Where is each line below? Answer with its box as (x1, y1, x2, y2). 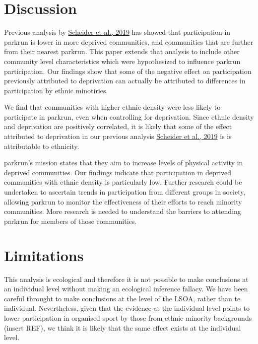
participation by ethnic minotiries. (4, 85, 108, 95)
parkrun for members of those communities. (4, 215, 137, 226)
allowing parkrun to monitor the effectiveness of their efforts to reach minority (4, 196, 242, 206)
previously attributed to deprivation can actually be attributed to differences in (4, 75, 246, 86)
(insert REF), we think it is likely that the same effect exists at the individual (4, 322, 241, 333)
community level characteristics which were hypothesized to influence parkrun (4, 56, 241, 66)
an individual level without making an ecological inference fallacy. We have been (4, 283, 248, 294)
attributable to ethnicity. (4, 140, 79, 151)
